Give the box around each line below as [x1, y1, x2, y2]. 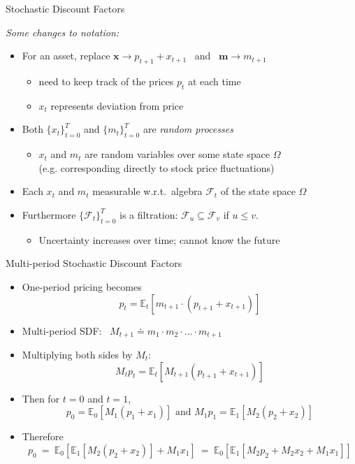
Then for [22, 391, 60, 405]
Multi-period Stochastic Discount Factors [6, 256, 182, 270]
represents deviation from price [50, 98, 184, 113]
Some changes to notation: [6, 24, 119, 39]
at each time [187, 73, 241, 88]
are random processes [143, 122, 233, 136]
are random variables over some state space [85, 147, 270, 161]
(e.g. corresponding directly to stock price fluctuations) [38, 160, 275, 175]
